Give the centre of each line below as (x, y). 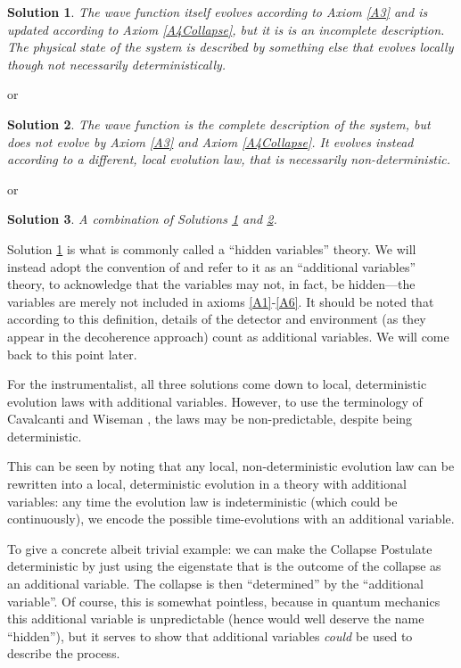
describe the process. (64, 653)
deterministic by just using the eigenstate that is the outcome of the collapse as (224, 566)
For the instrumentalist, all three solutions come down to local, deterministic (217, 384)
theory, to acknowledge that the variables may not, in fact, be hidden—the (211, 284)
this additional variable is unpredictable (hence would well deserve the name (216, 619)
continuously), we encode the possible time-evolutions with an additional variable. (231, 519)
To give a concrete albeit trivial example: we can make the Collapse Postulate (220, 548)
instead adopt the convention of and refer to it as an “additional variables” (212, 266)
